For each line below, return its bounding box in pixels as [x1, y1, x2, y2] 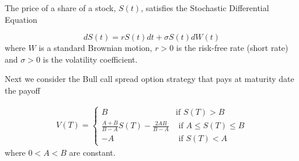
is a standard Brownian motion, [39, 42, 152, 54]
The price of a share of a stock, [5, 2, 116, 13]
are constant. [69, 146, 116, 159]
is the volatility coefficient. [43, 53, 138, 65]
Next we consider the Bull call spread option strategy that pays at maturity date [5, 73, 294, 85]
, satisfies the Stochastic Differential [141, 2, 269, 13]
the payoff [5, 84, 40, 96]
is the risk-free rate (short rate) [176, 42, 288, 54]
